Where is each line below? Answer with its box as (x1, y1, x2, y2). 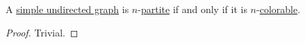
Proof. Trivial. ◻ (6, 25, 79, 39)
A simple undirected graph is (6, 2, 129, 16)
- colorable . (256, 2, 301, 16)
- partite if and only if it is (138, 2, 247, 16)
